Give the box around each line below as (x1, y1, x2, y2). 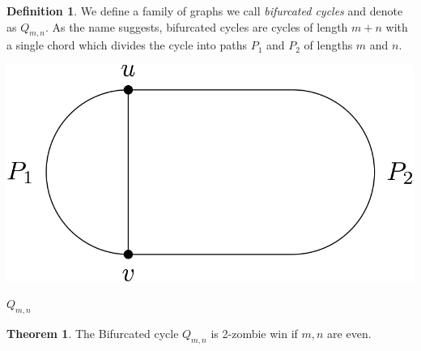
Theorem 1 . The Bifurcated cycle (6, 325, 179, 342)
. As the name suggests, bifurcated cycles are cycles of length (45, 18, 348, 35)
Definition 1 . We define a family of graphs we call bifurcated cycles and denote (6, 2, 403, 19)
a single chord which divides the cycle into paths (6, 36, 247, 54)
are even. (327, 325, 372, 342)
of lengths (304, 36, 353, 54)
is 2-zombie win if (210, 325, 298, 342)
